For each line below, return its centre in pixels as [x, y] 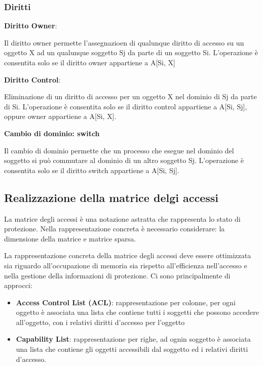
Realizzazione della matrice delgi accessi [111, 197]
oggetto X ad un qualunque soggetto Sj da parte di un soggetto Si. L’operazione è [131, 52]
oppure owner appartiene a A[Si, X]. [60, 116]
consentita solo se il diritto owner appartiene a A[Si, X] [90, 62]
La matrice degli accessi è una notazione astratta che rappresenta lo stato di [122, 218]
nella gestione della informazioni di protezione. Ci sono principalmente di [117, 275]
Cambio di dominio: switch [52, 133]
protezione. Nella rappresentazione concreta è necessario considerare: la [115, 229]
